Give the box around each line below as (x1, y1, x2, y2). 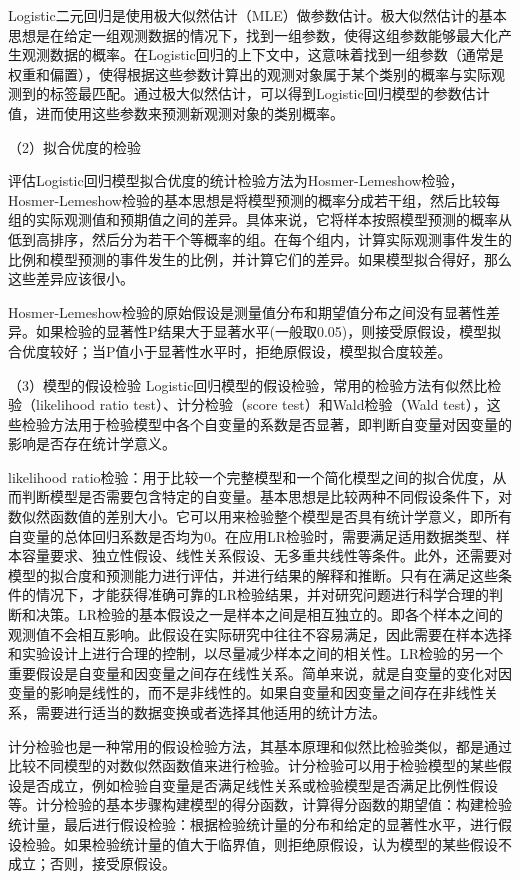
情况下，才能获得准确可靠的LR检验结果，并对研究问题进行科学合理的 (35, 584, 490, 605)
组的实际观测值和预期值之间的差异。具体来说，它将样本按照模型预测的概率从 (8, 209, 512, 230)
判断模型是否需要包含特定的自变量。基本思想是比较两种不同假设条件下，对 (21, 486, 512, 507)
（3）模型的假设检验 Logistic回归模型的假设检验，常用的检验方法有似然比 (8, 374, 488, 395)
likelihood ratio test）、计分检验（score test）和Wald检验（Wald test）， (35, 394, 487, 415)
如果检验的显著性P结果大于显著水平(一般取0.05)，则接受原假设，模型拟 (35, 321, 502, 342)
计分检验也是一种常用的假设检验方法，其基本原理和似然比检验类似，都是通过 (8, 735, 512, 756)
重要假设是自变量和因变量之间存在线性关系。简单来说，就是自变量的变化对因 (8, 662, 512, 683)
